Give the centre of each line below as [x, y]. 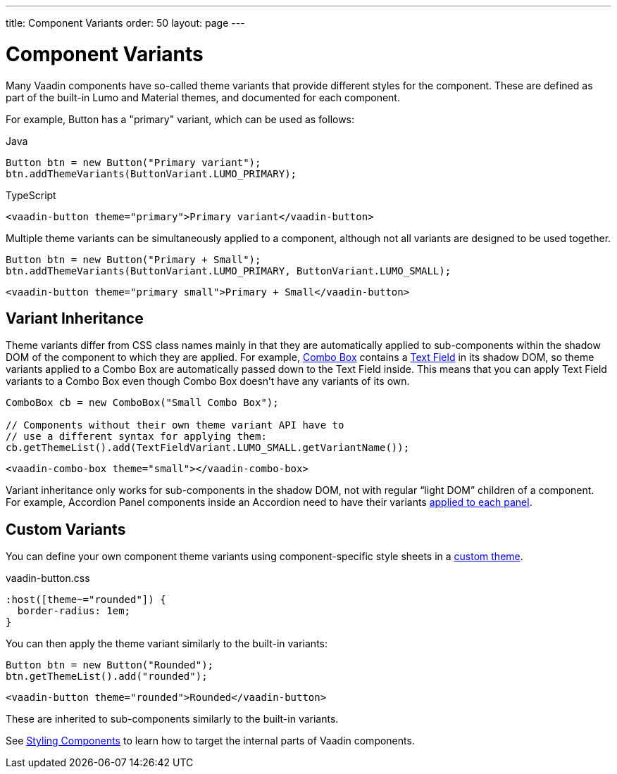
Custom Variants [66, 529]
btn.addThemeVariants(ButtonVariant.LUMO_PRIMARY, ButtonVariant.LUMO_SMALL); [229, 271]
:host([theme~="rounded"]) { [86, 600]
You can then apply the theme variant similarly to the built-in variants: [167, 644]
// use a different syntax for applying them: [136, 437]
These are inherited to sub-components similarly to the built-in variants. [172, 719]
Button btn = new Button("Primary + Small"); [133, 259]
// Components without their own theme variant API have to [175, 425]
